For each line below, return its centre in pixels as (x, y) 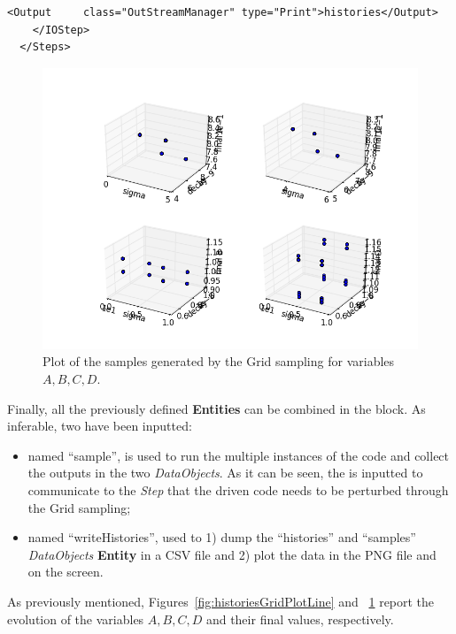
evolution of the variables (76, 619)
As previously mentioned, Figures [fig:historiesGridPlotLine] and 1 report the (221, 601)
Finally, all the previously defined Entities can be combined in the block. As (216, 408)
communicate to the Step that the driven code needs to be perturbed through (238, 489)
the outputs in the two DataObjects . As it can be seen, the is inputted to (225, 473)
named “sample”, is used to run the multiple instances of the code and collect (239, 455)
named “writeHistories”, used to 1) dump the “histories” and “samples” (222, 537)
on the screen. (66, 572)
